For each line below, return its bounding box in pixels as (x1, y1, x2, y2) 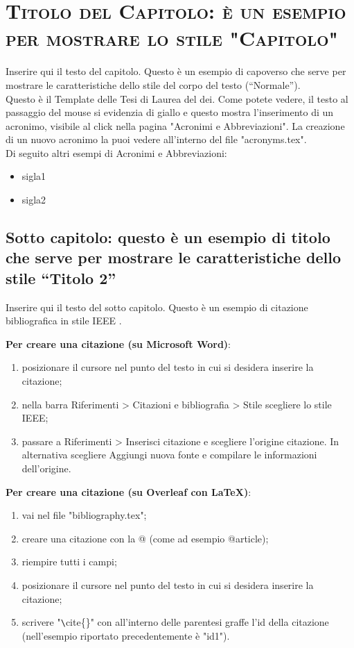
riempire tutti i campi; (21, 554, 117, 569)
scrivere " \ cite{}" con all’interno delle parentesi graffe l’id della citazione (21, 615, 329, 629)
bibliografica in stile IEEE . (6, 313, 122, 328)
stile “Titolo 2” (6, 267, 116, 288)
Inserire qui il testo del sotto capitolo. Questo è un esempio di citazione (6, 299, 308, 314)
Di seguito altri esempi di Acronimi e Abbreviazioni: (6, 145, 227, 160)
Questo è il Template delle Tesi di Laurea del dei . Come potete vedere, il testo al (6, 91, 348, 106)
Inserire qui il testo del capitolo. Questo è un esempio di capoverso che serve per (6, 64, 346, 78)
